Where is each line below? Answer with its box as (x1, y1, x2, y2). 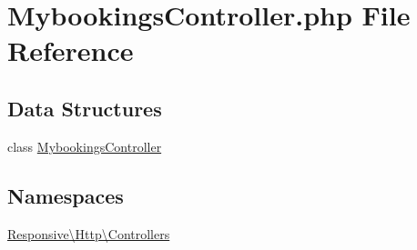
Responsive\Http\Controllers (7, 224, 170, 243)
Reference (7, 32, 134, 69)
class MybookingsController (7, 136, 162, 155)
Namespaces (7, 181, 124, 209)
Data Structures (7, 94, 162, 122)
